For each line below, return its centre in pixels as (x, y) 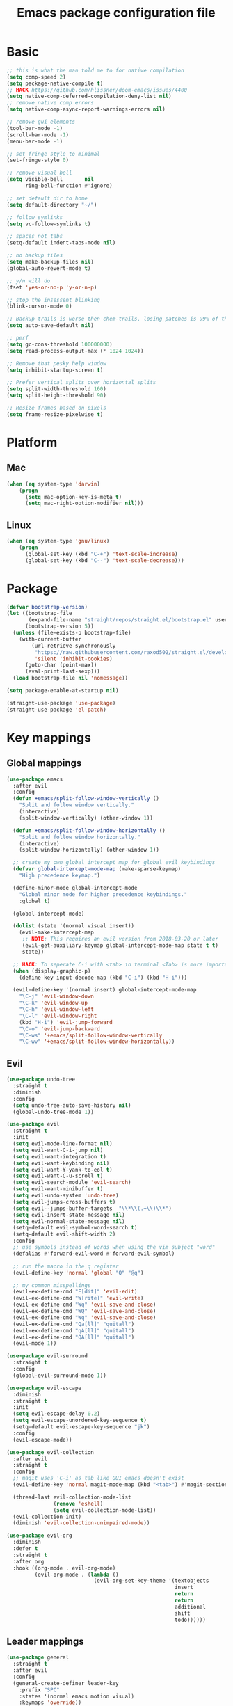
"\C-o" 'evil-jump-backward (59, 1029)
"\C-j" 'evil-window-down (57, 996)
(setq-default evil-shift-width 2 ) (64, 1234)
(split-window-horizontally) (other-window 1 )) (89, 850)
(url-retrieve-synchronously (74, 646)
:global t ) (35, 901)
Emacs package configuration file (116, 13)
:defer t (25, 1549)
